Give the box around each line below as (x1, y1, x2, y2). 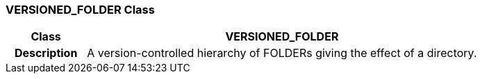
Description (14, 46, 78, 60)
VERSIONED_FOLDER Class (6, 3, 155, 16)
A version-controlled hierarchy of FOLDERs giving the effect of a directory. (87, 46, 477, 60)
